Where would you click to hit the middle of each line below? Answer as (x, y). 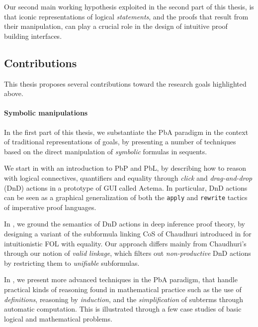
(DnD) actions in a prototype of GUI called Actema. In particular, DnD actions (126, 187)
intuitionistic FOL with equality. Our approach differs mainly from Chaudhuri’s (125, 243)
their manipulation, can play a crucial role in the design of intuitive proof (116, 26)
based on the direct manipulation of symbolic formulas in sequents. (106, 151)
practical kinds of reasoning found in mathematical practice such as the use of (123, 289)
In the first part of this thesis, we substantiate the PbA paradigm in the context (126, 132)
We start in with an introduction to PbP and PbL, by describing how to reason (125, 168)
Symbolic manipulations (46, 113)
